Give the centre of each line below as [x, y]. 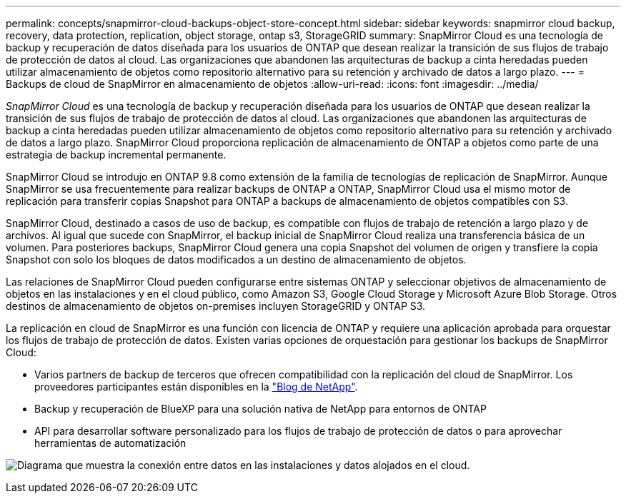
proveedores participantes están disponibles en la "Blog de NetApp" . [196, 387]
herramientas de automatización [110, 443]
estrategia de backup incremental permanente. [116, 155]
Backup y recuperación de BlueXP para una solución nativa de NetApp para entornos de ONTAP [260, 409]
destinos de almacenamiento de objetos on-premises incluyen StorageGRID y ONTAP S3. [216, 306]
